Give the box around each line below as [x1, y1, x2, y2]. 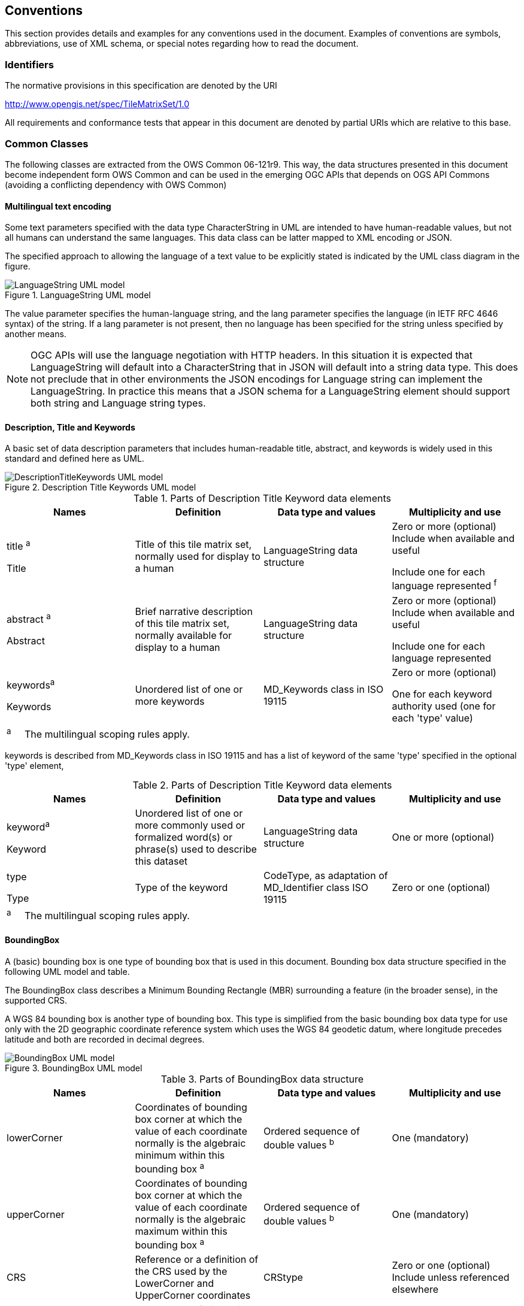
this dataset [135, 855, 188, 868]
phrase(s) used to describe [135, 843, 257, 856]
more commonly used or [135, 819, 246, 832]
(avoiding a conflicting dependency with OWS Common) [5, 179, 227, 190]
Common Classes [5, 137, 89, 150]
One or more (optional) [392, 831, 495, 844]
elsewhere [392, 1283, 439, 1296]
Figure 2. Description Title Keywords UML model [5, 482, 196, 493]
